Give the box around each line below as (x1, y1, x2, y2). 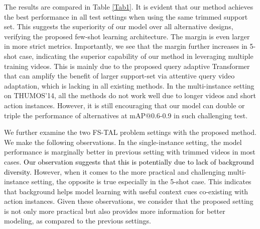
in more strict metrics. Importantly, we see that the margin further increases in (4, 41, 247, 51)
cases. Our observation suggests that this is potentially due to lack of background (4, 156, 254, 167)
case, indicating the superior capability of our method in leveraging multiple (19, 50, 253, 61)
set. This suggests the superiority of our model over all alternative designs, (4, 21, 233, 32)
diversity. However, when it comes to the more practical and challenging (4, 166, 225, 177)
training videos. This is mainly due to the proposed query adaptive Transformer (4, 60, 250, 71)
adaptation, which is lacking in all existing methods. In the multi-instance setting (4, 80, 254, 91)
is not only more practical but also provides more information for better (4, 205, 225, 216)
